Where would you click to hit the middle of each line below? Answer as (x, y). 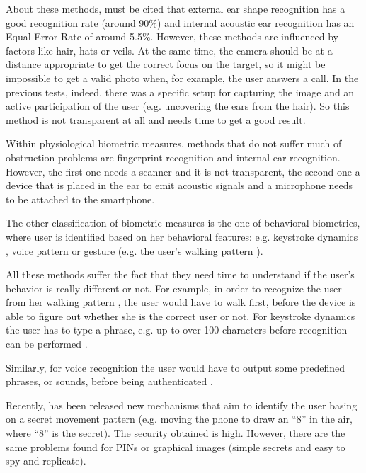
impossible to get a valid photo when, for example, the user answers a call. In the (182, 78)
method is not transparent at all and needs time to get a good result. (156, 119)
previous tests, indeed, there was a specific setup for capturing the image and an (180, 92)
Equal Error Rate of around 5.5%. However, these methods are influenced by (172, 36)
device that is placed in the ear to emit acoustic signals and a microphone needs (179, 185)
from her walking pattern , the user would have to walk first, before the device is (181, 302)
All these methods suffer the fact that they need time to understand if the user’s (180, 274)
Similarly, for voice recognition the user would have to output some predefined (176, 367)
